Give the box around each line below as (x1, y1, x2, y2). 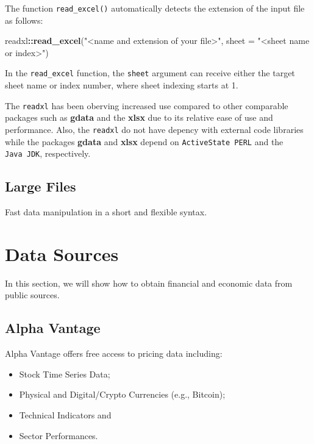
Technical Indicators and (19, 409, 112, 421)
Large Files (5, 177, 76, 196)
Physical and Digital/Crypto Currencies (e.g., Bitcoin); (19, 388, 226, 401)
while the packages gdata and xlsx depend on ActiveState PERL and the (5, 135, 284, 148)
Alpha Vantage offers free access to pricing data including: (5, 347, 223, 360)
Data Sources (5, 241, 119, 266)
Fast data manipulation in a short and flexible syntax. (5, 206, 207, 218)
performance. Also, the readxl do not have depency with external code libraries (5, 123, 304, 135)
